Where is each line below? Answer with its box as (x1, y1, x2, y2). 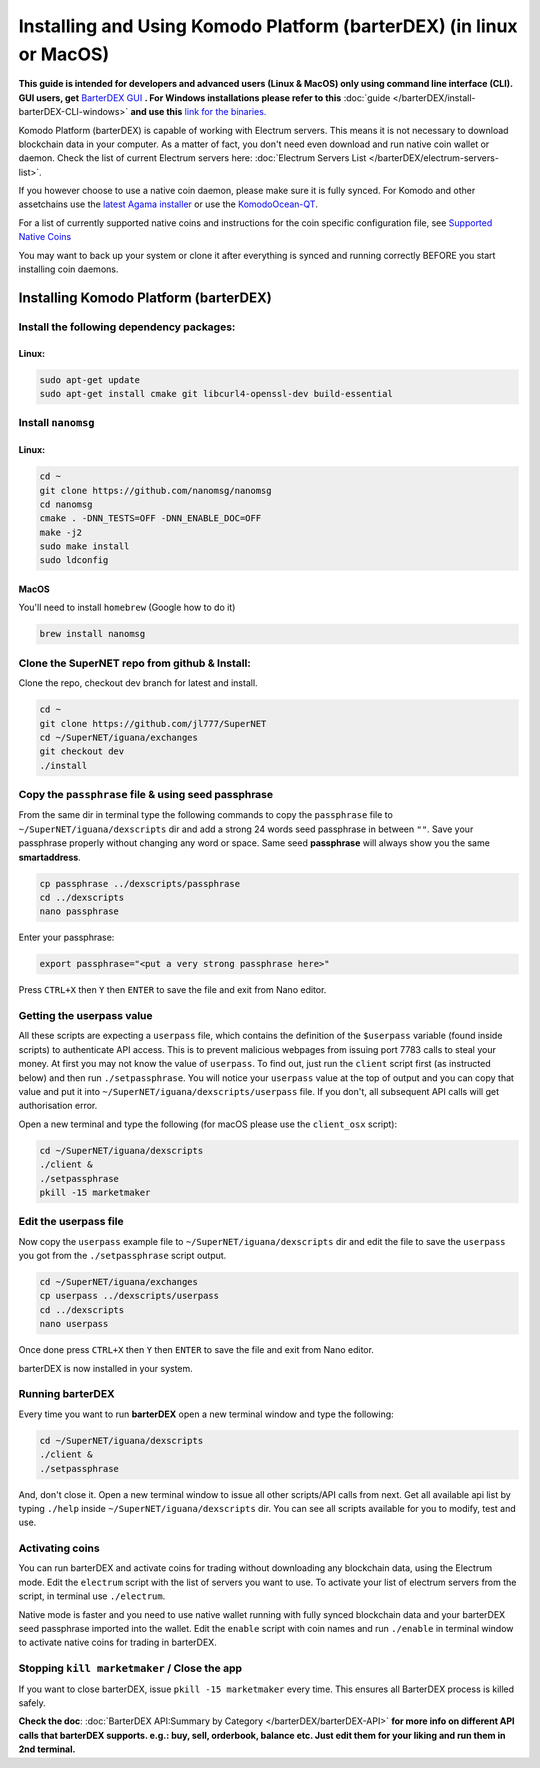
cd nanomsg (39, 498, 93, 510)
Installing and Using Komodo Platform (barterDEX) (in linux (18, 15, 519, 37)
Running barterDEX (18, 1387, 115, 1401)
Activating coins (18, 1541, 100, 1555)
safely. (18, 1696, 46, 1709)
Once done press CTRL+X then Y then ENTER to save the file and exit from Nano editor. (18, 1344, 375, 1356)
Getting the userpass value (18, 1009, 154, 1023)
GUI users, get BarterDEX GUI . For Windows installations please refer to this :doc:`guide (18, 91, 391, 104)
